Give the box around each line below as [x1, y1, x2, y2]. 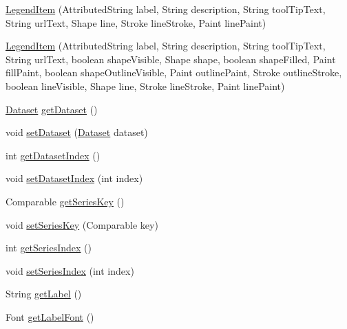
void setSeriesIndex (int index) [6, 263, 134, 277]
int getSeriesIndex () [6, 240, 92, 255]
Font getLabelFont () [6, 309, 94, 324]
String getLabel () [6, 286, 82, 301]
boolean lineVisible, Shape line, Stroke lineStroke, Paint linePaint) [6, 78, 285, 93]
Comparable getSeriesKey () [6, 194, 125, 208]
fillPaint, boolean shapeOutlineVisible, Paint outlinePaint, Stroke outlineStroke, [6, 65, 342, 80]
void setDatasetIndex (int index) [6, 171, 143, 185]
